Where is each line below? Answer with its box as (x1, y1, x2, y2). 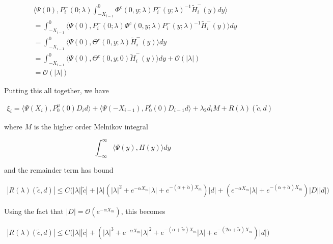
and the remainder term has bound (4, 165, 114, 175)
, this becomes (121, 205, 165, 216)
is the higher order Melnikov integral (34, 121, 148, 132)
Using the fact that (4, 205, 64, 216)
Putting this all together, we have (4, 85, 109, 95)
